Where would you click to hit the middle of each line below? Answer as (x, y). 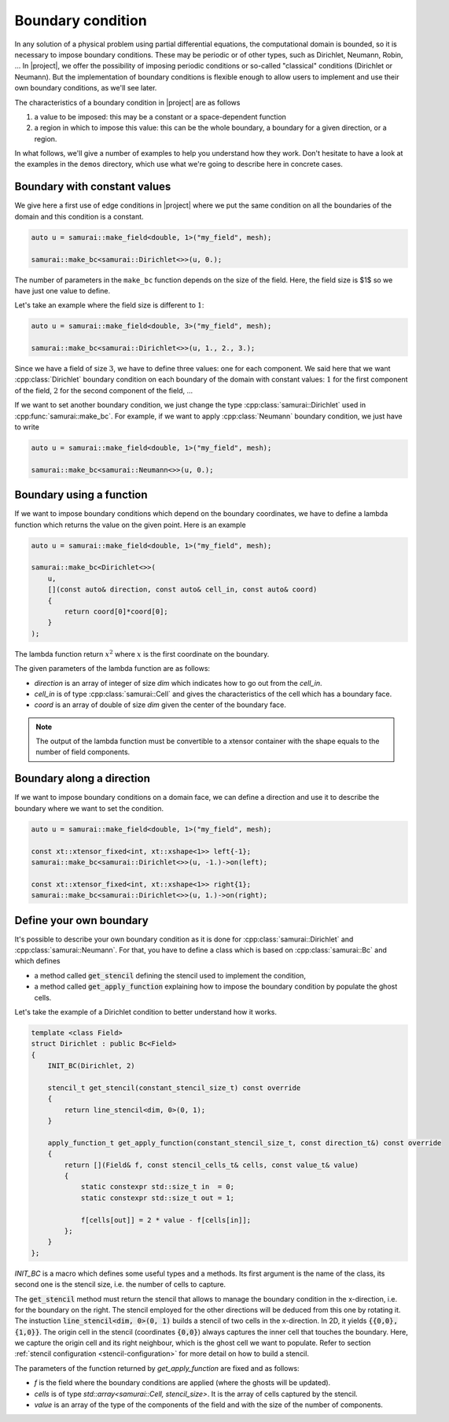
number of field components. (83, 752)
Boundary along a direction (83, 779)
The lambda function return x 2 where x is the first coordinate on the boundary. (142, 654)
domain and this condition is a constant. (79, 216)
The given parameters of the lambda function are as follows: (112, 669)
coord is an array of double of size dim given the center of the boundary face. (160, 705)
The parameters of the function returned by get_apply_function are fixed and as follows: (157, 1368)
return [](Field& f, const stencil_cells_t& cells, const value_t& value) (212, 1165)
